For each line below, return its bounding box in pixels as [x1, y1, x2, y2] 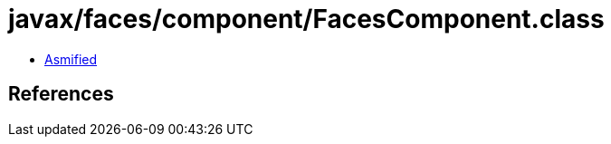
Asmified [44, 51, 98, 67]
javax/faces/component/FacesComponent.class [8, 4, 605, 34]
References [8, 82, 114, 106]
